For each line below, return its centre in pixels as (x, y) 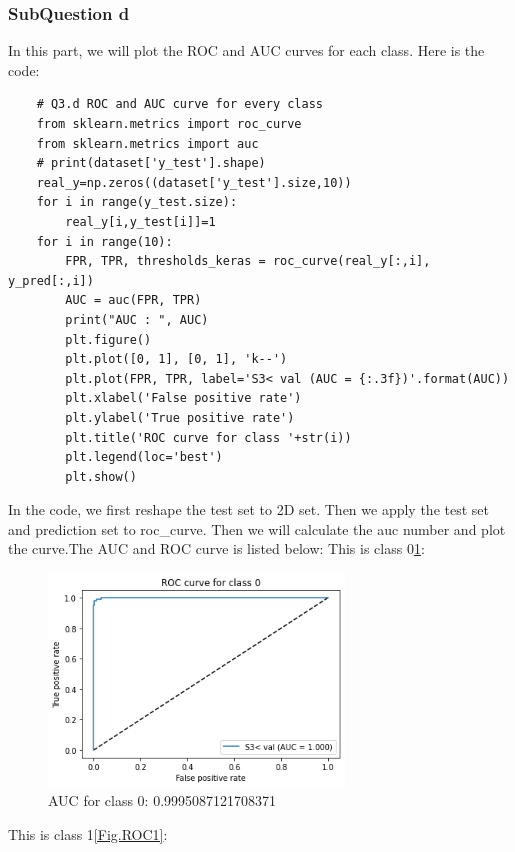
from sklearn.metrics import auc (147, 143)
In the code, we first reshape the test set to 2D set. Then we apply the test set (248, 509)
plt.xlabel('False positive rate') (183, 398)
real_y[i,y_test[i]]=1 (140, 221)
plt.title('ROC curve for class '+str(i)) (208, 437)
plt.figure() (108, 339)
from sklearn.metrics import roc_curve (169, 124)
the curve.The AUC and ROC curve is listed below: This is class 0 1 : (216, 548)
